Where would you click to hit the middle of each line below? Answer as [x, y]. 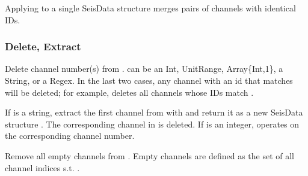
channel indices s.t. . [42, 167]
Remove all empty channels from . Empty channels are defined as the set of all [149, 155]
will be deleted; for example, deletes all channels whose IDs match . [129, 92]
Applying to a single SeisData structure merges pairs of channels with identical [150, 8]
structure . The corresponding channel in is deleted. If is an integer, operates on [152, 124]
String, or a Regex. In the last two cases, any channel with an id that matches [149, 80]
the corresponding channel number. [70, 136]
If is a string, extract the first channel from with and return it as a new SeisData [154, 112]
